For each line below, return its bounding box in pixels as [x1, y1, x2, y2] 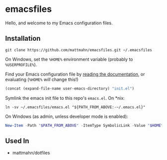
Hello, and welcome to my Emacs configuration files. [5, 20, 113, 26]
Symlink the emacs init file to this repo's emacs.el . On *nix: [5, 95, 125, 101]
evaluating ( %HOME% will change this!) [5, 76, 79, 82]
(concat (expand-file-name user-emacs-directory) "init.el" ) [5, 86, 135, 91]
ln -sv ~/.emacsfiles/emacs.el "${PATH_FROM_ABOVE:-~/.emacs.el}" [5, 104, 146, 110]
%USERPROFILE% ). [5, 61, 37, 68]
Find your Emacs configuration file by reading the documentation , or [5, 71, 145, 77]
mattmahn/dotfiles [12, 150, 50, 156]
